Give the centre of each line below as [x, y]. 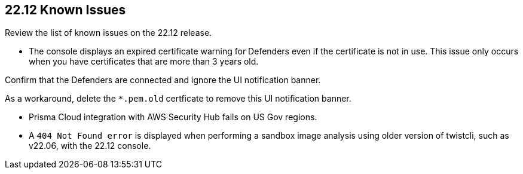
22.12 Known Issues [65, 10]
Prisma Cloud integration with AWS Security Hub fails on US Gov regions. [173, 117]
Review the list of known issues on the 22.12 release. [108, 33]
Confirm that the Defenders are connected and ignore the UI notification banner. [163, 80]
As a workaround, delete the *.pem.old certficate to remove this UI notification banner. [178, 99]
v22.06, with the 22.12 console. [90, 146]
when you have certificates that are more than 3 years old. [144, 62]
